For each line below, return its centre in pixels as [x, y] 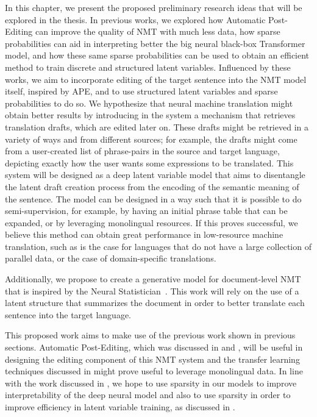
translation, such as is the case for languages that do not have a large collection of [158, 246]
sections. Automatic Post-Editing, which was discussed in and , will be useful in [154, 347]
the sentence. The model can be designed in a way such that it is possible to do [153, 198]
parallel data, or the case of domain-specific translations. [111, 258]
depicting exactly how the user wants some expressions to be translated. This [149, 162]
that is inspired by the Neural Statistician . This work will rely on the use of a [152, 290]
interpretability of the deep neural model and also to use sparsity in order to [148, 395]
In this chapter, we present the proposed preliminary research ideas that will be [154, 7]
